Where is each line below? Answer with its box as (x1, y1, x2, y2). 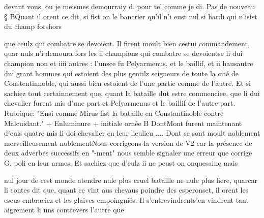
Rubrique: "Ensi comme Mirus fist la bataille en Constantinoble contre (4, 107, 224, 118)
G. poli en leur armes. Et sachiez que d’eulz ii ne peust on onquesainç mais (4, 157, 238, 168)
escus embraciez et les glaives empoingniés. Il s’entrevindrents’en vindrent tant (4, 194, 249, 205)
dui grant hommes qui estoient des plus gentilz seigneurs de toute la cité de (4, 68, 239, 78)
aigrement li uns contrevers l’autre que (4, 204, 124, 215)
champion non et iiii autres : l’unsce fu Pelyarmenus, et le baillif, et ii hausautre (4, 57, 253, 68)
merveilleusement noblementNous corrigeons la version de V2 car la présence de (4, 137, 252, 148)
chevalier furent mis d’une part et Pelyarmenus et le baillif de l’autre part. (4, 98, 236, 108)
